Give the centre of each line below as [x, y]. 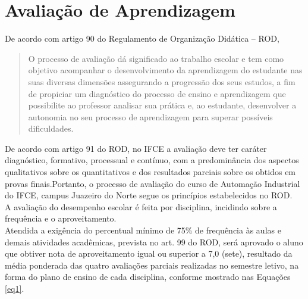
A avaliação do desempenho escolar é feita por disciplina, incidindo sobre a [141, 206]
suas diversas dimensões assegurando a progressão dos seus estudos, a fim [162, 81]
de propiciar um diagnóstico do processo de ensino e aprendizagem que [157, 93]
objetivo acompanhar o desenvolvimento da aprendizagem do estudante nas [165, 70]
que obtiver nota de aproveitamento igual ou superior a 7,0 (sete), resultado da [149, 253]
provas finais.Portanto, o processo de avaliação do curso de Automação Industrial [153, 183]
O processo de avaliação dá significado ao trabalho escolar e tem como [156, 58]
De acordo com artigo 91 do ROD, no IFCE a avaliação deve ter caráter [136, 148]
